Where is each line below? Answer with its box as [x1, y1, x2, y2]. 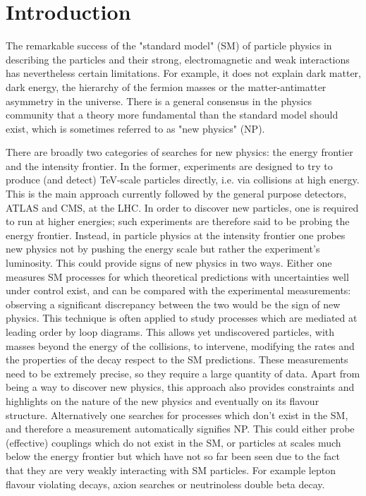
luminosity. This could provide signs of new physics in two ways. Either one [6, 255, 332, 270]
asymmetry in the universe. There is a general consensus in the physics [6, 93, 312, 108]
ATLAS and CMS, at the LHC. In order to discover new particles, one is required [6, 200, 359, 214]
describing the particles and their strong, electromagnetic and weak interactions [6, 52, 350, 66]
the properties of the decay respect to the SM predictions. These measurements [6, 352, 348, 367]
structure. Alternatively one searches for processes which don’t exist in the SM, [6, 407, 348, 422]
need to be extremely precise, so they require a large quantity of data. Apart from [6, 365, 360, 380]
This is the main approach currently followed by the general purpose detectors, [6, 186, 347, 201]
